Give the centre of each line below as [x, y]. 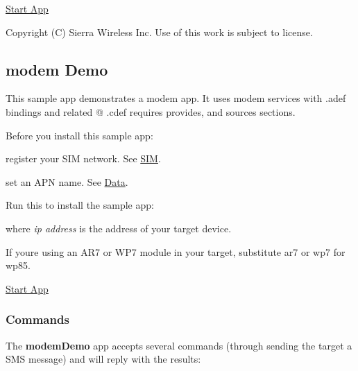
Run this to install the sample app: [80, 205]
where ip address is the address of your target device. [119, 228]
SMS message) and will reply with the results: [103, 359]
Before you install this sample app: [79, 135]
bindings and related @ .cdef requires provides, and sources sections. [151, 111]
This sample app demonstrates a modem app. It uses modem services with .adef [176, 98]
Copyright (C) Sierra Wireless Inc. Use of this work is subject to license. [159, 32]
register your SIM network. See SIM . [83, 158]
